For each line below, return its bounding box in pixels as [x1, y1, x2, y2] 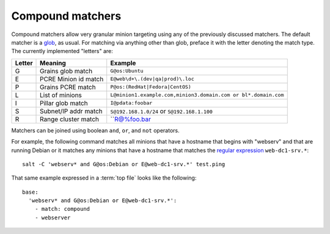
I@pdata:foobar [110, 100, 153, 106]
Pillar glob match [40, 98, 88, 107]
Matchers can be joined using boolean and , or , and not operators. [11, 126, 180, 134]
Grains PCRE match [40, 82, 96, 91]
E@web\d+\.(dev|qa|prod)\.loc [110, 76, 195, 82]
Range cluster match [40, 115, 100, 123]
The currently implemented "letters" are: [11, 48, 113, 55]
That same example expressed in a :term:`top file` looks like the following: [11, 174, 197, 181]
